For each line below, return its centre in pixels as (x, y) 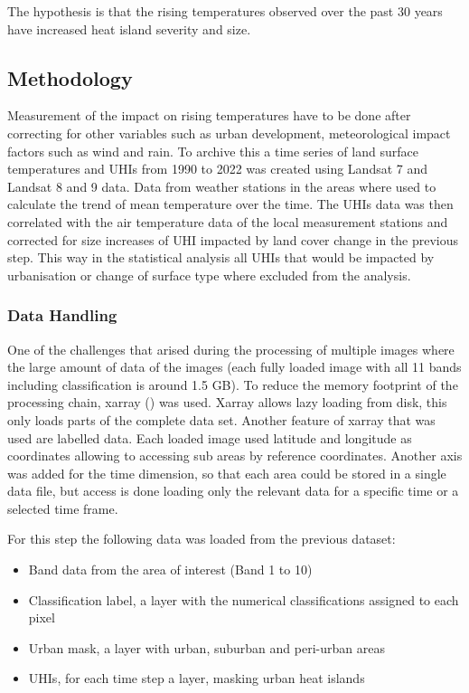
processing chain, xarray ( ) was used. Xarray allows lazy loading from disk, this (227, 402)
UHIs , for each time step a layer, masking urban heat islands (197, 678)
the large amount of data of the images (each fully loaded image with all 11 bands (234, 367)
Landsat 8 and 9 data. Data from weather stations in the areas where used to (222, 186)
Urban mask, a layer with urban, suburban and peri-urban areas (206, 647)
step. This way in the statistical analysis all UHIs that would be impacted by (221, 257)
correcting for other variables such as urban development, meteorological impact (229, 133)
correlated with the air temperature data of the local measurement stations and (228, 221)
